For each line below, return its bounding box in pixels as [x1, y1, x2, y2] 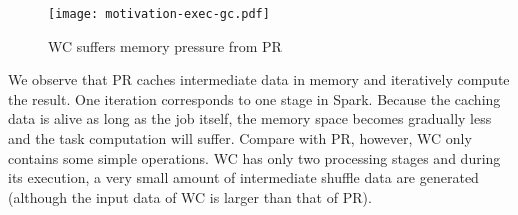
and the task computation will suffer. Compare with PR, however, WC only [8, 128, 472, 149]
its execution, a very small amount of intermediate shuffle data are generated [8, 167, 479, 188]
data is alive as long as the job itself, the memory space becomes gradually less [8, 108, 492, 129]
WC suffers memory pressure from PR [48, 35, 282, 56]
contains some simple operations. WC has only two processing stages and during [8, 147, 501, 168]
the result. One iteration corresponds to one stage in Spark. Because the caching [8, 88, 501, 109]
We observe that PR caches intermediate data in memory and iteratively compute [8, 69, 510, 90]
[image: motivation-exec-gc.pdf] [48, 7, 270, 21]
